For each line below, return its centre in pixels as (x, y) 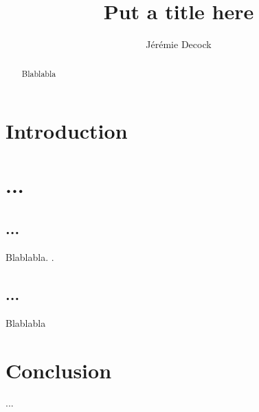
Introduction (67, 131)
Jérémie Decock (179, 44)
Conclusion (59, 370)
